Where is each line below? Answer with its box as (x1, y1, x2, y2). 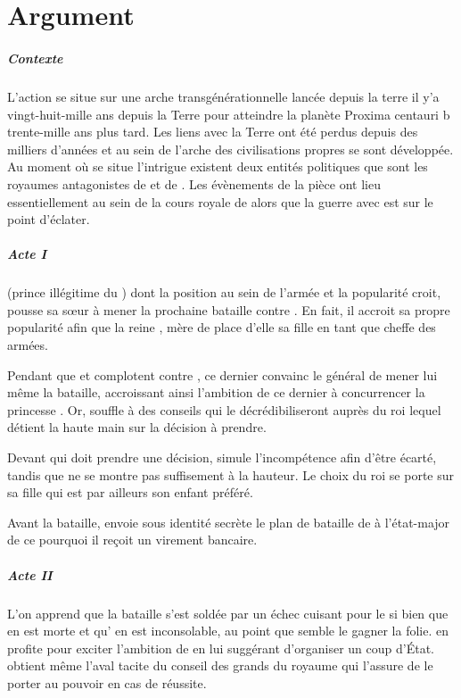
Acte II (7, 565, 53, 584)
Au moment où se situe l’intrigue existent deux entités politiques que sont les (7, 157, 428, 176)
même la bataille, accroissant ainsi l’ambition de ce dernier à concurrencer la (7, 383, 425, 402)
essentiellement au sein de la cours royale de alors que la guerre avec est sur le (7, 192, 433, 211)
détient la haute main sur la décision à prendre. (7, 418, 267, 436)
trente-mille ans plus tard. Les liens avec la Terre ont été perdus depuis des (7, 122, 418, 141)
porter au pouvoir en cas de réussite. (7, 673, 207, 692)
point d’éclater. (7, 210, 90, 229)
